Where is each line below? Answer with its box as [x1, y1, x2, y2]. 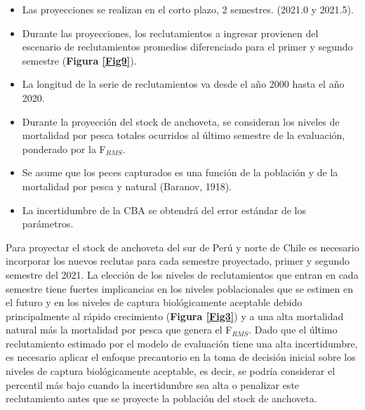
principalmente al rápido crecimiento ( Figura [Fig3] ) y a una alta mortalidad [6, 308, 344, 323]
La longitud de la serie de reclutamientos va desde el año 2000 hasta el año [22, 77, 345, 91]
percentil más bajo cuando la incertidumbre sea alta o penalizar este [6, 377, 300, 392]
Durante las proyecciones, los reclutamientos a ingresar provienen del [22, 25, 319, 40]
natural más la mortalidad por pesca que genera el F [6, 322, 232, 337]
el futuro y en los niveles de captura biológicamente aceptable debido [6, 295, 303, 310]
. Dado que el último [248, 322, 338, 337]
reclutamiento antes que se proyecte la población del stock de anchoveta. [6, 391, 317, 406]
